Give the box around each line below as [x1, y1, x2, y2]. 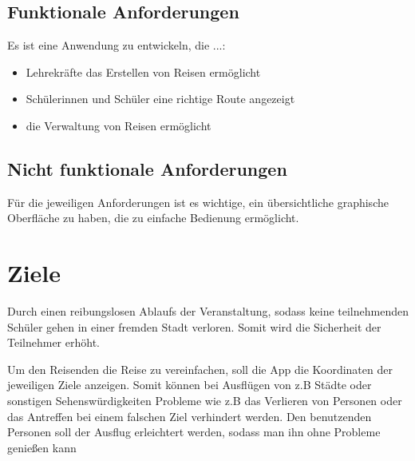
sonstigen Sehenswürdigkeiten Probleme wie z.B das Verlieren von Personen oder [7, 392, 402, 409]
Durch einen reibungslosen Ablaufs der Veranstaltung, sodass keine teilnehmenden [7, 303, 409, 320]
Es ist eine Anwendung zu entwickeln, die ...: [7, 37, 226, 54]
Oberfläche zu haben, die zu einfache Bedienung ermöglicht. [7, 209, 299, 226]
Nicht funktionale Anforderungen [7, 156, 287, 181]
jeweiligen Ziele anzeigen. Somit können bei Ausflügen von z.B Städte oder [7, 376, 372, 393]
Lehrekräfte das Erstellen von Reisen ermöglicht [26, 63, 261, 80]
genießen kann [7, 439, 77, 455]
